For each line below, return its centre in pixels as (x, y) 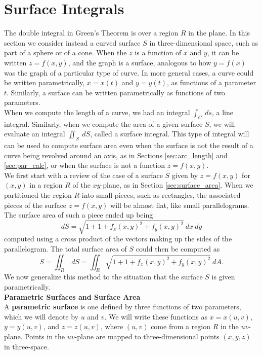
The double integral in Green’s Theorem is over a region (91, 33)
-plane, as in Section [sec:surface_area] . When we (177, 185)
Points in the (45, 336)
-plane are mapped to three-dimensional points (147, 336)
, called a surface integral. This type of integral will (170, 134)
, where (112, 326)
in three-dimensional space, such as (204, 42)
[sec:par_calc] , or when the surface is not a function (85, 165)
